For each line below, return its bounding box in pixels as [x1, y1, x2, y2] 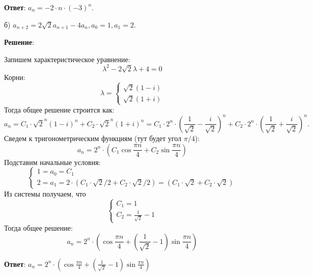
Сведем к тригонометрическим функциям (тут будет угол [4, 132, 182, 143]
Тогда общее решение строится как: [4, 104, 115, 115]
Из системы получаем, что [4, 188, 86, 199]
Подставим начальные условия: [4, 156, 101, 167]
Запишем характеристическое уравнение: [4, 53, 130, 64]
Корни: [4, 72, 25, 82]
